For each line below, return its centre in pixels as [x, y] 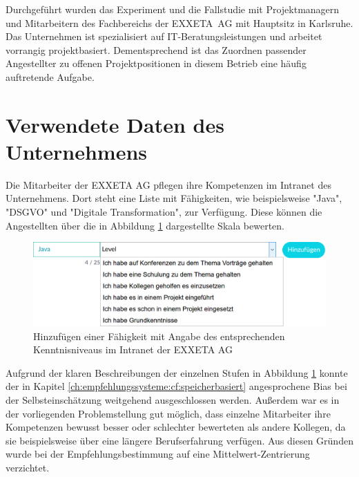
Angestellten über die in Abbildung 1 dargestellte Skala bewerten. [145, 225]
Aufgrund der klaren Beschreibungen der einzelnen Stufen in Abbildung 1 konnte [177, 372]
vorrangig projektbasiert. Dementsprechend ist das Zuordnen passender [156, 49]
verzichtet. [28, 467]
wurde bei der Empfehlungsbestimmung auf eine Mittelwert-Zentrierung [158, 454]
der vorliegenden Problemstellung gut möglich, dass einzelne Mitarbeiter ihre [168, 413]
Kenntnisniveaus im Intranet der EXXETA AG [133, 349]
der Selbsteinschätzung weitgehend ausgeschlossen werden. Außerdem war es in [173, 399]
